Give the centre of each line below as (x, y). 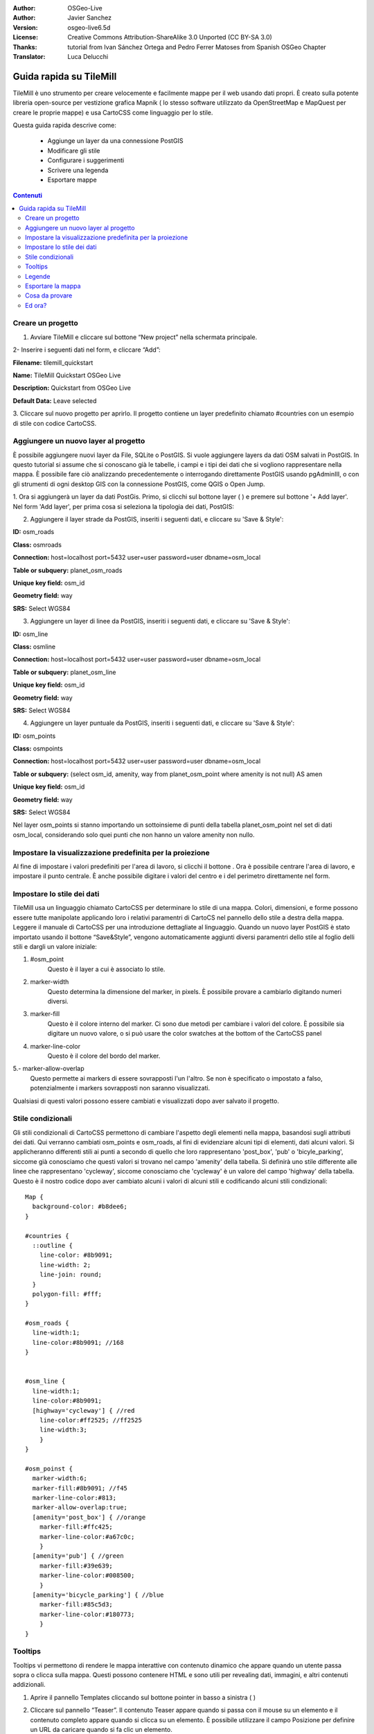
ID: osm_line (30, 634)
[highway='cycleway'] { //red (83, 1410)
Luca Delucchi (88, 56)
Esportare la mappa (53, 286)
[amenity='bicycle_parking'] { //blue (98, 1595)
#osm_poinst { (49, 1468)
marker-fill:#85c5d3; (76, 1605)
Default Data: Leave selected (55, 401)
